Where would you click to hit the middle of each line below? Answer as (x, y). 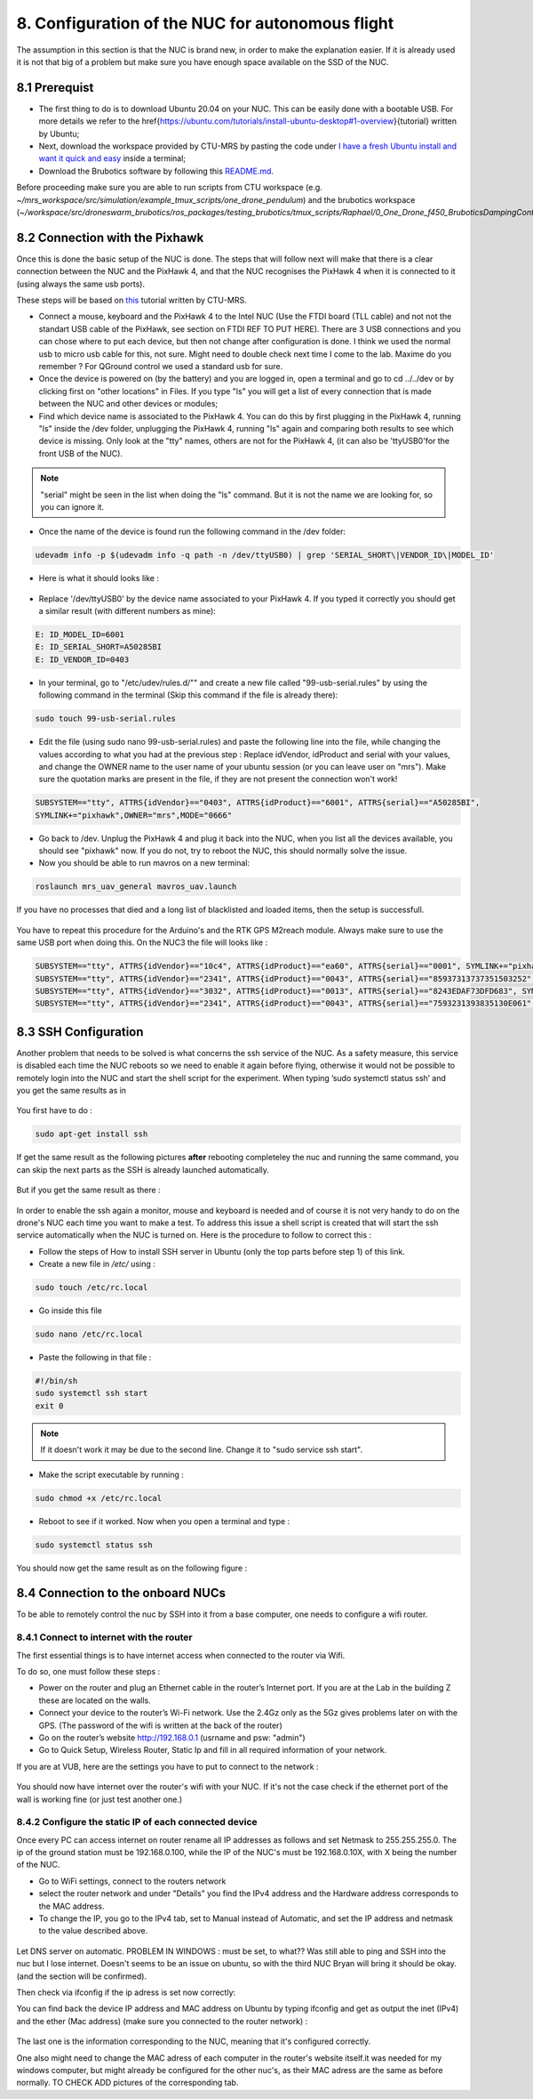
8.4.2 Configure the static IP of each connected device (137, 1822)
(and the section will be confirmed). (81, 1976)
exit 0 (49, 1405)
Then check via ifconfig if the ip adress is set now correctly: (126, 1992)
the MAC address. (72, 1906)
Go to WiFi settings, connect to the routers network (132, 1881)
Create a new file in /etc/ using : (97, 1264)
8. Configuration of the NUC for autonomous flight (205, 23)
